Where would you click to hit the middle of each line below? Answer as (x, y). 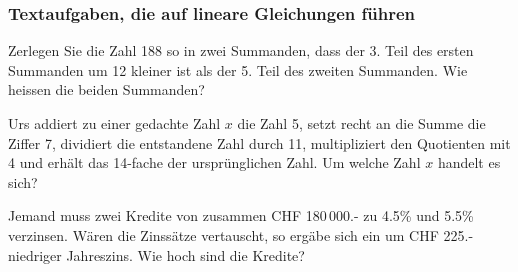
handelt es (469, 162)
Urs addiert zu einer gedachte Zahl (114, 123)
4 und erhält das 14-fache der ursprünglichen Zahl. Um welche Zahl (214, 162)
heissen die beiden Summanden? (106, 89)
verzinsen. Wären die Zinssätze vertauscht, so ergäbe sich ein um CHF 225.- (241, 234)
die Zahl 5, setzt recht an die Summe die (361, 123)
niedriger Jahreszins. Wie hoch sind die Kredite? (156, 254)
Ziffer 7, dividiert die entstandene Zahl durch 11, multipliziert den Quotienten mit (259, 142)
